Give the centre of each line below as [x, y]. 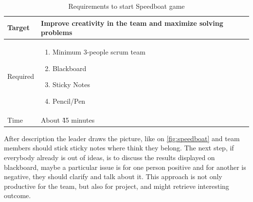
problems [57, 32]
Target [19, 28]
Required [21, 76]
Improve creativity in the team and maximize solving [132, 23]
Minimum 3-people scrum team [99, 52]
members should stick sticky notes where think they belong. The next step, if [119, 148]
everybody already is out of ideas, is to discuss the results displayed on [109, 157]
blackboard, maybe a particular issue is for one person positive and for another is [125, 167]
